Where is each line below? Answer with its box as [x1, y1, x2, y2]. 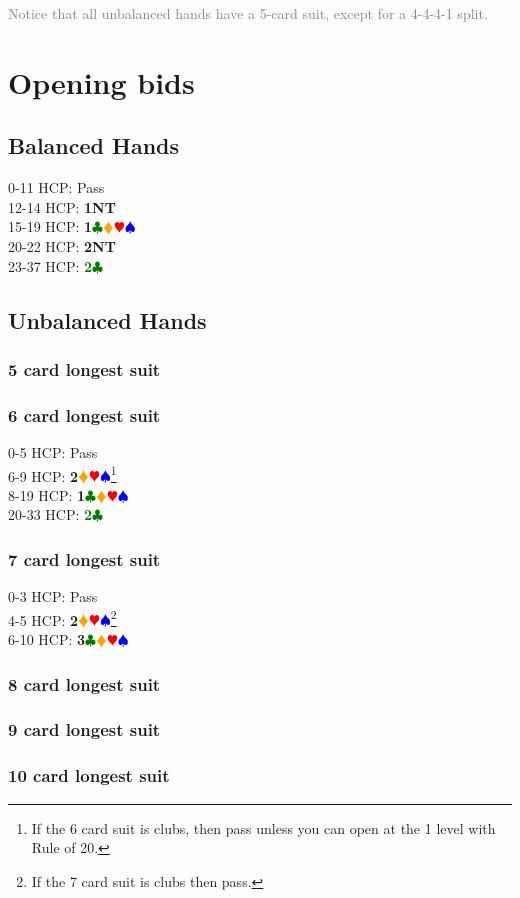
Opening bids [8, 61, 195, 102]
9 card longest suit [8, 717, 161, 742]
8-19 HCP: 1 [8, 484, 86, 505]
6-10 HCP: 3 [8, 629, 86, 650]
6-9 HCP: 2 [8, 465, 79, 486]
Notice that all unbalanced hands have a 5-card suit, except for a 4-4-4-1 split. [8, 3, 488, 23]
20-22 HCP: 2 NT [8, 235, 116, 256]
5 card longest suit [8, 356, 161, 381]
